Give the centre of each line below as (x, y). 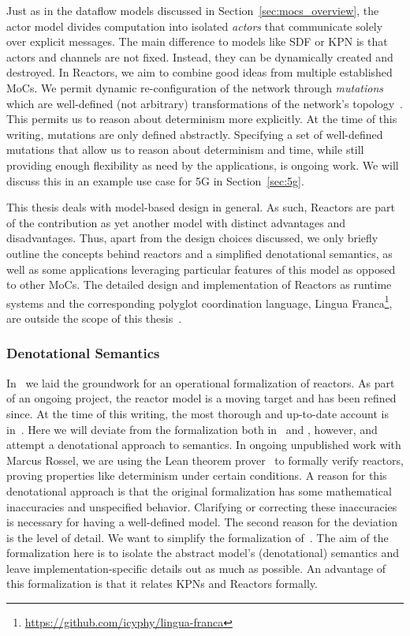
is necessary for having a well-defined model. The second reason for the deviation (202, 522)
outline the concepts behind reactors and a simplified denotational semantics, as (199, 253)
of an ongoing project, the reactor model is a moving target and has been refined (201, 398)
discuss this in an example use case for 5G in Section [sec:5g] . (155, 180)
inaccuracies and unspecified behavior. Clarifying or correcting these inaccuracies (202, 506)
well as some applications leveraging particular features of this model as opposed (201, 269)
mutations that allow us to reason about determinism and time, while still (185, 150)
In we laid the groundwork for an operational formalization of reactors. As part (201, 382)
